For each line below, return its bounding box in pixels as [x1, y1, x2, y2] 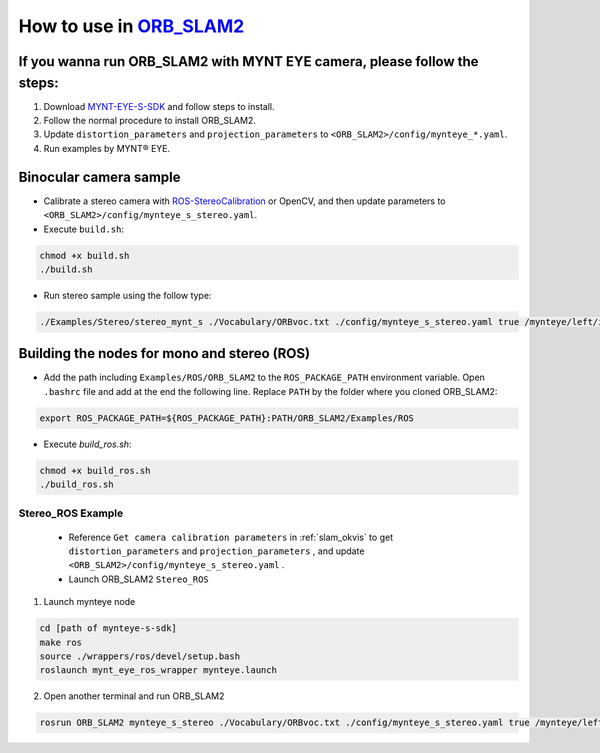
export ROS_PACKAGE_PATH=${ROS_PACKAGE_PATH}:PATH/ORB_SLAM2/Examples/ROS [39, 412, 415, 424]
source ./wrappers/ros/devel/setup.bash [39, 650, 240, 662]
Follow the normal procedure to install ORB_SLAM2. [43, 115, 257, 127]
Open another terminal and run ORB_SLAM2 [43, 690, 225, 702]
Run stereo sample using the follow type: [43, 289, 212, 301]
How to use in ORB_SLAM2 [18, 15, 245, 37]
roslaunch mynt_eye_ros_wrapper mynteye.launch [39, 665, 277, 676]
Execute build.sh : [43, 223, 125, 235]
